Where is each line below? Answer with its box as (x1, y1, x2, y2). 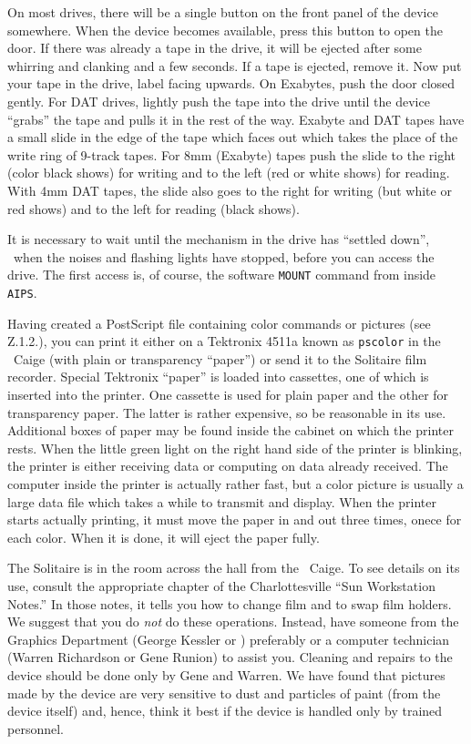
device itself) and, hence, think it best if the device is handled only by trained (7, 701, 443, 720)
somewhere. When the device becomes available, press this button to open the (7, 20, 443, 39)
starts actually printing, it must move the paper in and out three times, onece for (7, 510, 462, 529)
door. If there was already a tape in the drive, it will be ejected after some (7, 38, 422, 57)
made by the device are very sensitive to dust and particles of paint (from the (7, 683, 441, 702)
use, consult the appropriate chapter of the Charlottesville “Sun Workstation (7, 576, 435, 595)
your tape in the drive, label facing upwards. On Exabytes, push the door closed (7, 74, 456, 93)
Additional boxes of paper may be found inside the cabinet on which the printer (7, 421, 454, 440)
